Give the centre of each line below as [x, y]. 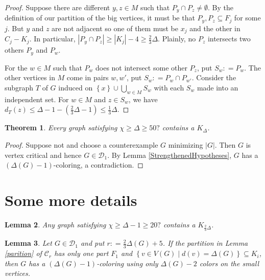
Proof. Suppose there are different [57, 7]
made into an [218, 87]
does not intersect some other [141, 67]
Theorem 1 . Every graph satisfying [61, 127]
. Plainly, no [177, 39]
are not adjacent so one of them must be [115, 28]
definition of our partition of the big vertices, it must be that [100, 18]
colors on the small [229, 263]
